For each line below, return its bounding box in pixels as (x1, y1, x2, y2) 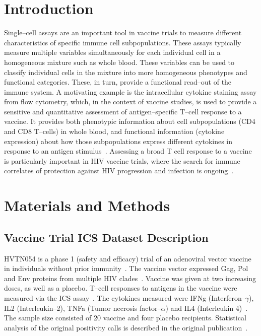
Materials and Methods (4, 195, 170, 216)
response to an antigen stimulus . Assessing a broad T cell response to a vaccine (4, 146, 252, 156)
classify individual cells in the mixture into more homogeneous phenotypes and (4, 66, 247, 77)
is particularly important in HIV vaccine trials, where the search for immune (4, 155, 240, 166)
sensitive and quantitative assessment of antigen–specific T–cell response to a (4, 106, 242, 116)
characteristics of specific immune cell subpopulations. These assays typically (4, 37, 241, 47)
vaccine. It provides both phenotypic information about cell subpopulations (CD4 (4, 116, 255, 126)
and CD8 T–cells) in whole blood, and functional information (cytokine (4, 126, 225, 137)
